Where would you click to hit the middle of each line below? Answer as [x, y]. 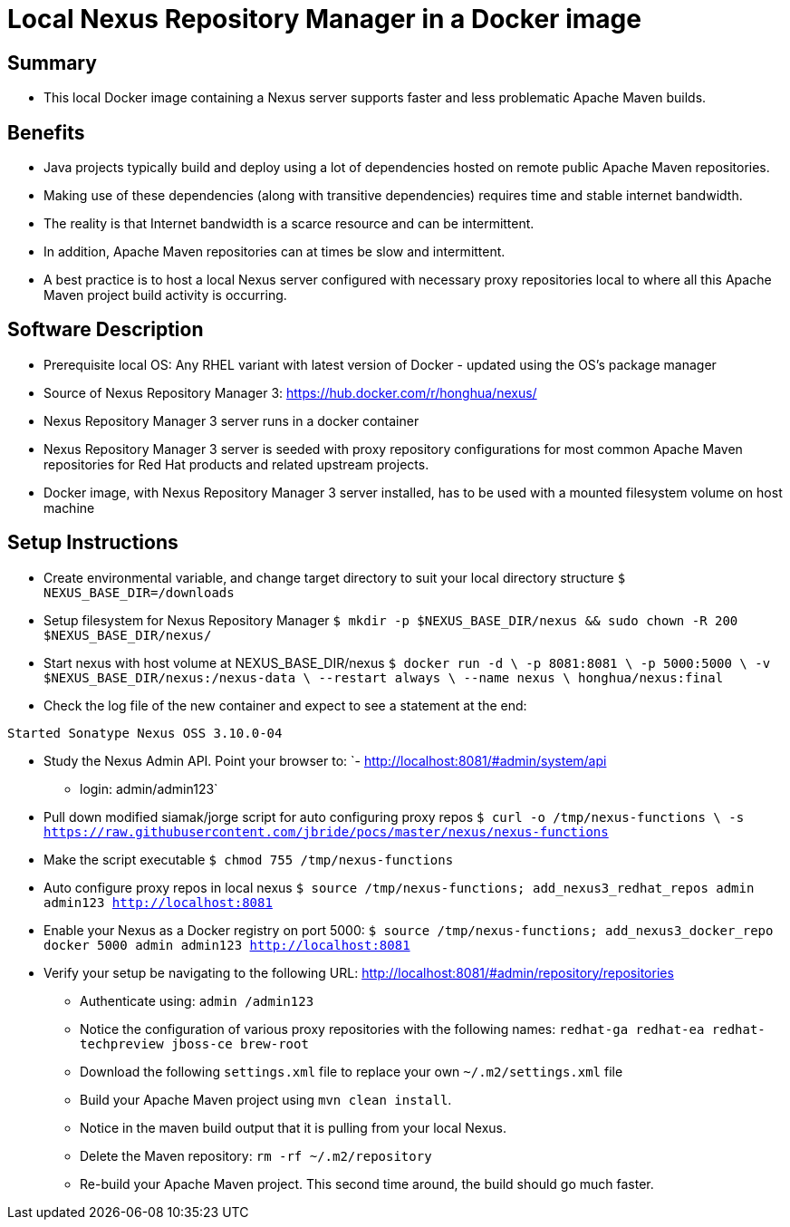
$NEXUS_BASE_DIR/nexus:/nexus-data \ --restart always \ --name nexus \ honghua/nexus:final [384, 677]
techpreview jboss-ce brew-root [194, 1043]
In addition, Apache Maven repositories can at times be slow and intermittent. [275, 252]
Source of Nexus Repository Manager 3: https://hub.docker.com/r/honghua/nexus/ [290, 392]
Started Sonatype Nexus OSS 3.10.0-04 [145, 733]
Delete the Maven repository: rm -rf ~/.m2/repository [256, 1155]
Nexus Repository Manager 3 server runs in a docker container [231, 420]
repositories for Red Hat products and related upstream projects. [236, 464]
